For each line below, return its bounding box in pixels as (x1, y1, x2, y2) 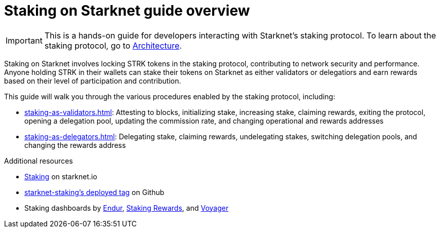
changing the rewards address (24, 140, 126, 149)
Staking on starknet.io (24, 172, 97, 181)
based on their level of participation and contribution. (4, 76, 181, 85)
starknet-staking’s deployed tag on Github (24, 187, 165, 197)
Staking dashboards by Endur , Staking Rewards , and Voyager (24, 203, 229, 212)
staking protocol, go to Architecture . (44, 40, 182, 51)
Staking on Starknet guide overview (4, 2, 250, 19)
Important (6, 35, 43, 46)
